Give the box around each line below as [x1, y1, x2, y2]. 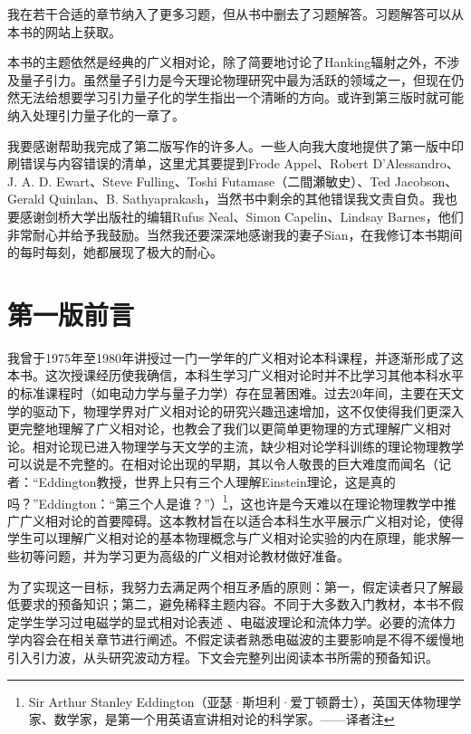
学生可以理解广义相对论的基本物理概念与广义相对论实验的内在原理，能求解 [7, 529, 451, 548]
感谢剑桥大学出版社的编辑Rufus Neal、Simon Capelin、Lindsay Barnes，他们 [19, 206, 464, 225]
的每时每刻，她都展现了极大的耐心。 [7, 243, 223, 262]
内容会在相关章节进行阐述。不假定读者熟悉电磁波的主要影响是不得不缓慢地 [19, 630, 464, 649]
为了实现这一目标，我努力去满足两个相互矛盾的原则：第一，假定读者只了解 [7, 577, 451, 596]
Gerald [7, 189, 45, 208]
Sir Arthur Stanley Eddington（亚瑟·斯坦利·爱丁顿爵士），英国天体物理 [28, 691, 449, 710]
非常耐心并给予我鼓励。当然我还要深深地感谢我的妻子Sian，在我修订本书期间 [7, 224, 463, 243]
